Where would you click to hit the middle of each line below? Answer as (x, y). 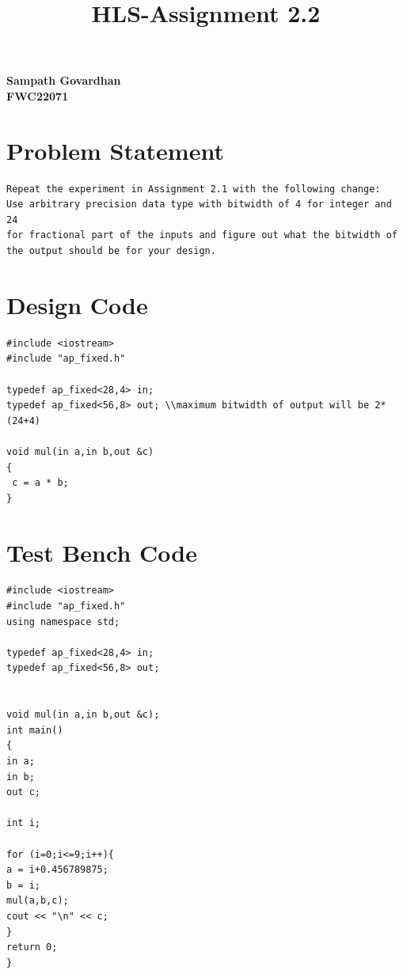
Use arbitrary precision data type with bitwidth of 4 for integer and (199, 205)
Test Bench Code (102, 552)
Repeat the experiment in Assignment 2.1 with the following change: (194, 189)
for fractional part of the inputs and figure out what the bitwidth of (202, 235)
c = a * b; (40, 483)
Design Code (77, 304)
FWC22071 (38, 95)
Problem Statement (115, 150)
